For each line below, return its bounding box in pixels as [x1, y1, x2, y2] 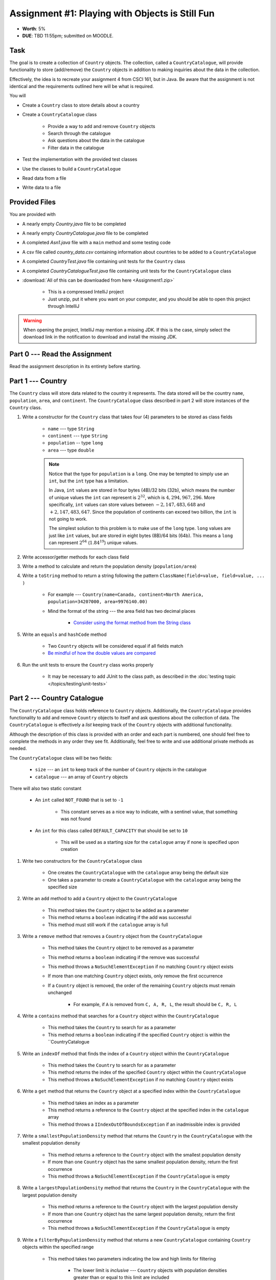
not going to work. [49, 516, 87, 522]
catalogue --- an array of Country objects [35, 774, 128, 780]
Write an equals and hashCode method [22, 631, 107, 637]
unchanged [48, 990, 72, 996]
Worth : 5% [22, 26, 46, 32]
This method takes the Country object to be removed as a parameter [48, 945, 194, 951]
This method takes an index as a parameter [48, 1100, 139, 1106]
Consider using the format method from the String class [73, 620, 191, 626]
